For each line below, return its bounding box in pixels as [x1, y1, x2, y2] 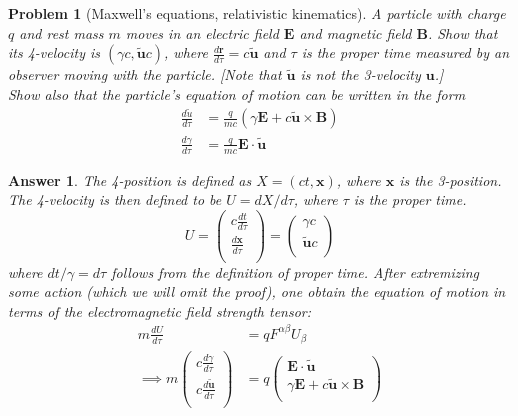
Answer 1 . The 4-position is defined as [8, 169, 252, 190]
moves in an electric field [125, 22, 279, 43]
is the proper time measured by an [301, 42, 510, 63]
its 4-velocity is [8, 42, 100, 63]
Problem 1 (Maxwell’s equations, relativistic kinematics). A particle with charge [8, 3, 506, 23]
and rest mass [19, 22, 104, 43]
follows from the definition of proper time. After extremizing [111, 261, 480, 282]
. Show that [427, 22, 498, 43]
